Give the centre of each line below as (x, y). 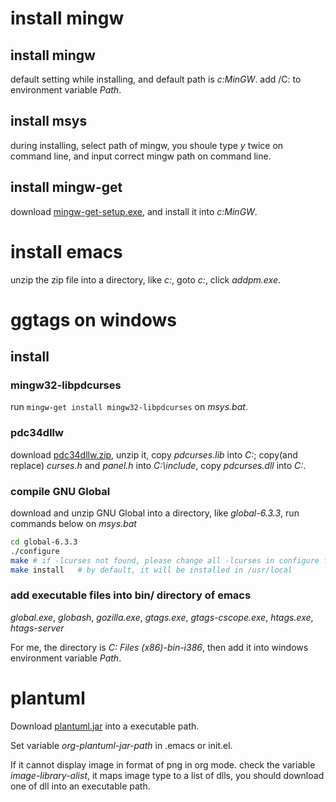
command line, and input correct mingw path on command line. (141, 156)
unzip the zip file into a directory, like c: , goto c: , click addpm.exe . (146, 279)
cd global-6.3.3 (44, 542)
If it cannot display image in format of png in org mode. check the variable (163, 764)
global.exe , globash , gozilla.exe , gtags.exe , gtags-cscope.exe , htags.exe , (162, 617)
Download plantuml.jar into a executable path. (105, 726)
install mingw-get (66, 187)
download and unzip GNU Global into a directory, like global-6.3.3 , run (155, 513)
